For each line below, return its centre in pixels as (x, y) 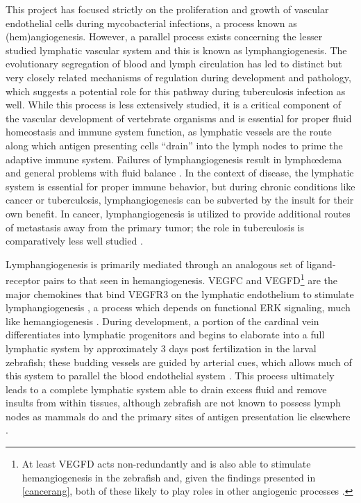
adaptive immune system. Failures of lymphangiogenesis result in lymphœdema (174, 159)
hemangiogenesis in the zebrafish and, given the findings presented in (169, 477)
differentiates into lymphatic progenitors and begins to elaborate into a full (165, 335)
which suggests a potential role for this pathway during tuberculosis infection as (176, 91)
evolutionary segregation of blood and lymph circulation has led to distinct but (174, 64)
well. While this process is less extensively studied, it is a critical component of (173, 105)
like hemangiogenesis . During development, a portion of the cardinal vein (162, 321)
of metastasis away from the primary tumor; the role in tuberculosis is (155, 227)
